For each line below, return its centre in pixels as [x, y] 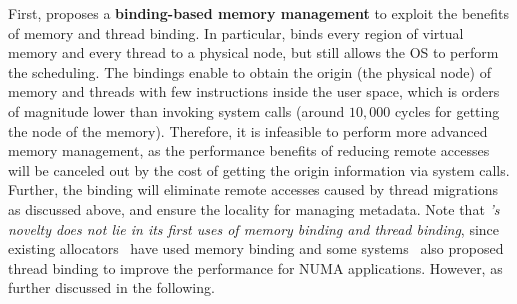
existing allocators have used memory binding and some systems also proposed [256, 248]
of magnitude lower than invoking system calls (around [176, 110]
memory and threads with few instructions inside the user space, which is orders [254, 91]
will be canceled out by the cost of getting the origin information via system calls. [259, 169]
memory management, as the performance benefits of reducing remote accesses [249, 150]
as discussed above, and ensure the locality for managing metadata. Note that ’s [254, 208]
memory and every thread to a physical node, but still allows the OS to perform [253, 52]
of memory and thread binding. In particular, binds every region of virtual [236, 32]
